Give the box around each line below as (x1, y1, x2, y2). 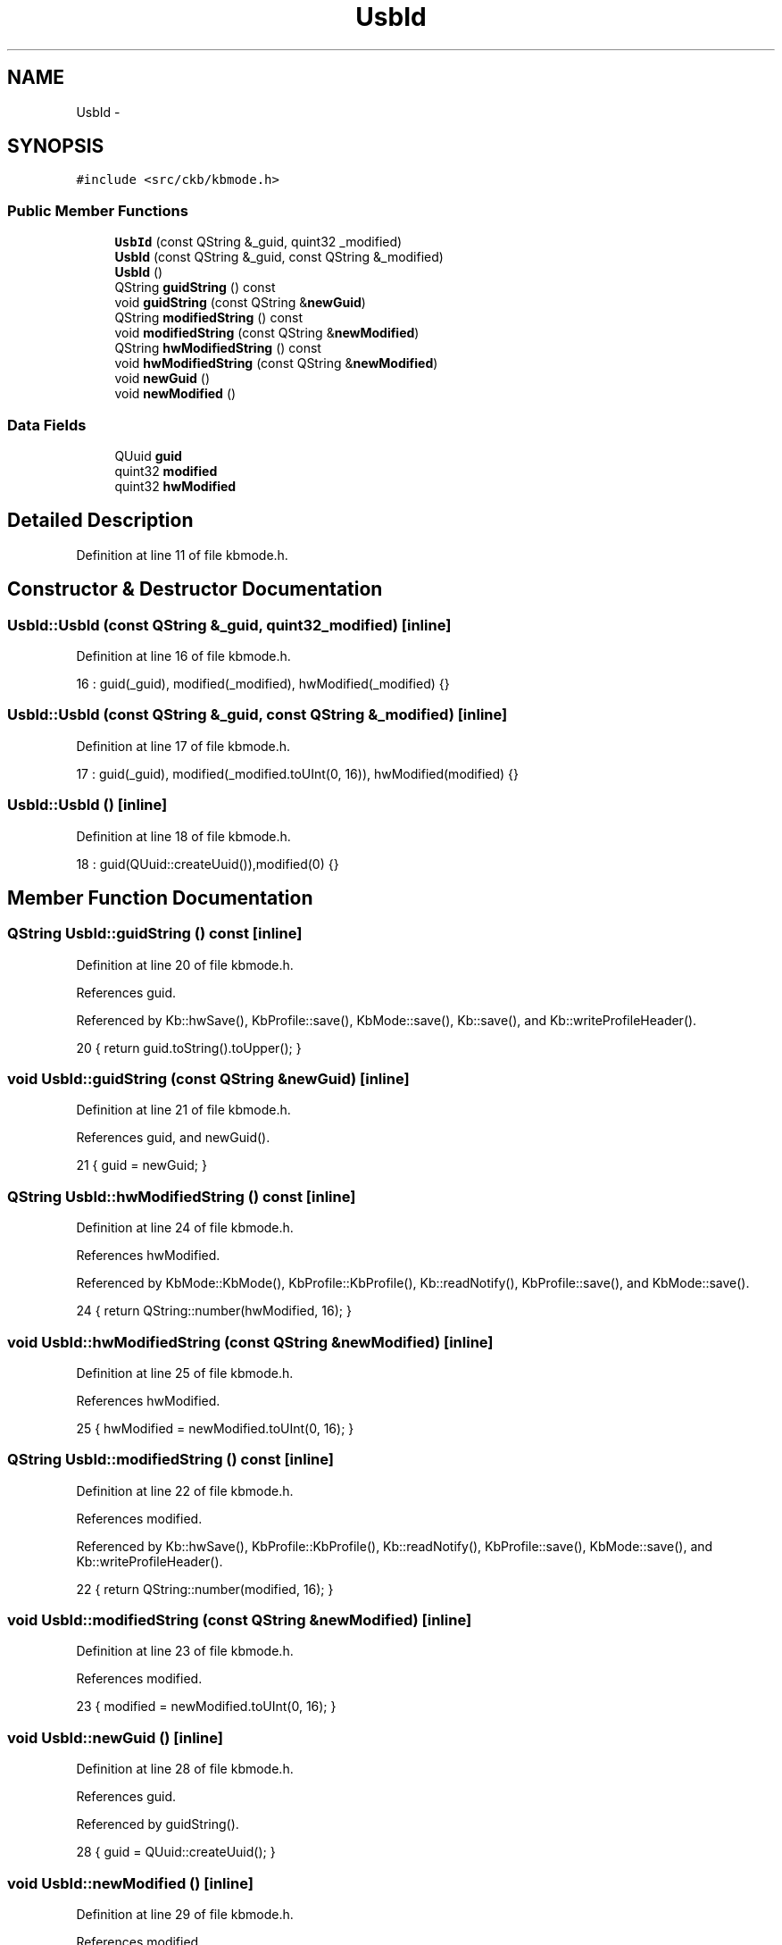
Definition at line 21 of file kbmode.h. (76, 1102, 291, 1118)
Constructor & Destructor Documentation (7, 578, 383, 601)
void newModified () (114, 386, 237, 402)
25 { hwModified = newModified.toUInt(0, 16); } (76, 1420, 354, 1436)
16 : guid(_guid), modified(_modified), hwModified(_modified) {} (76, 676, 450, 691)
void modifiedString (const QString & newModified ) (114, 325, 420, 341)
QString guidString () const (114, 280, 276, 296)
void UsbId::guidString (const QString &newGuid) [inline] (7, 1070, 410, 1089)
